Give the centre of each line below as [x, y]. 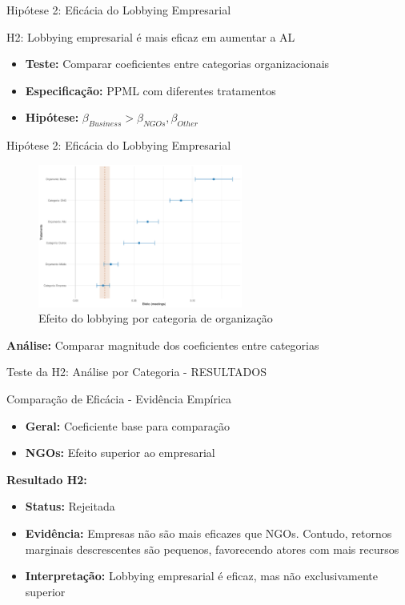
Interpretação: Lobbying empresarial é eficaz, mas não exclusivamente [201, 576]
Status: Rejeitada [70, 506]
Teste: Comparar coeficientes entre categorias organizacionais [177, 64]
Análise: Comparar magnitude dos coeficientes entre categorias [163, 345]
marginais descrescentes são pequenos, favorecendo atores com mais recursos [212, 549]
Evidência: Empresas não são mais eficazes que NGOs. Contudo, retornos [209, 533]
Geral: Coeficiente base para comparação [127, 425]
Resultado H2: [47, 479]
